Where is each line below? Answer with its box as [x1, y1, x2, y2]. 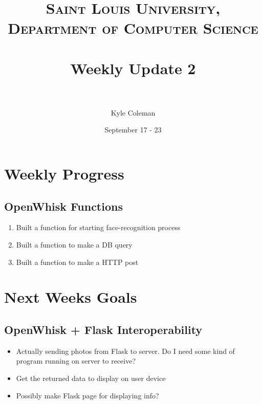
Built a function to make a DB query [16, 239, 133, 250]
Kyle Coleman [111, 107, 156, 118]
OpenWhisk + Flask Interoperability [4, 322, 203, 337]
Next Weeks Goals [4, 286, 137, 307]
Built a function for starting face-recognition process [16, 222, 181, 233]
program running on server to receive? [16, 355, 136, 366]
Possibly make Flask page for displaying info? [16, 390, 159, 400]
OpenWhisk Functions [4, 198, 123, 214]
